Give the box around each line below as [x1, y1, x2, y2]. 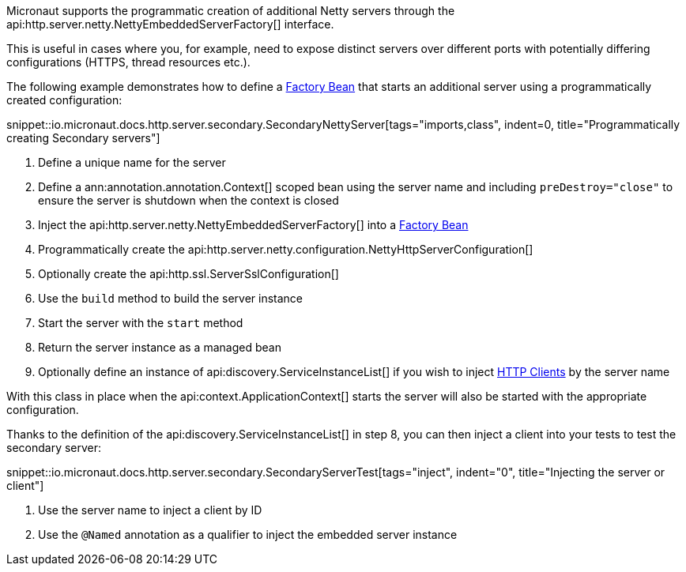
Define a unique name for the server [38, 156, 226, 169]
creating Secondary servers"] [6, 131, 160, 145]
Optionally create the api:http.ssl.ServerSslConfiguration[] [38, 267, 339, 280]
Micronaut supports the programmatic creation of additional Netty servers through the [6, 4, 455, 17]
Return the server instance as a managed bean [38, 341, 281, 354]
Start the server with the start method [38, 316, 243, 329]
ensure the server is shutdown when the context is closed [38, 194, 339, 207]
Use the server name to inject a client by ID [38, 503, 262, 517]
